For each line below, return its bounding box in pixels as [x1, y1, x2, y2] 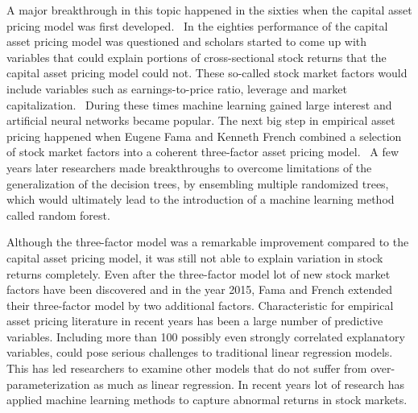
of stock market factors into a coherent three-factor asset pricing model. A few [6, 143, 399, 160]
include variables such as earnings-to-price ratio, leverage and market [6, 80, 347, 97]
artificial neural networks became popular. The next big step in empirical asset [6, 112, 395, 129]
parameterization [6, 375, 90, 392]
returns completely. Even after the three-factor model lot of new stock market [6, 265, 391, 282]
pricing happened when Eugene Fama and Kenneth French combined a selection [6, 127, 402, 144]
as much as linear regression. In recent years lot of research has [93, 375, 404, 392]
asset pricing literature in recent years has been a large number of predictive [6, 312, 383, 329]
